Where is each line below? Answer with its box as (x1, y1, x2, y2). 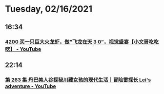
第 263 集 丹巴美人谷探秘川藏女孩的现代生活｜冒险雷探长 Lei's (5, 76, 151, 83)
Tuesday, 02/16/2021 (5, 3, 93, 15)
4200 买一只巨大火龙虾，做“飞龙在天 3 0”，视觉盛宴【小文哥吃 (5, 38, 154, 45)
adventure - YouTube (5, 83, 56, 90)
